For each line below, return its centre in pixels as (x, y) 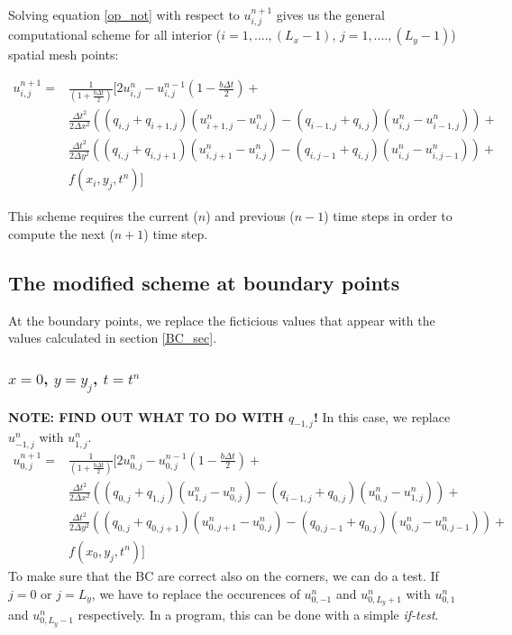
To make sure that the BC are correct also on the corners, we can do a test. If (224, 575)
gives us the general (330, 14)
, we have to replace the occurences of (196, 593)
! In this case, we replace (382, 416)
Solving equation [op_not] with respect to (124, 14)
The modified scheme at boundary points (204, 283)
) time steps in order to (388, 216)
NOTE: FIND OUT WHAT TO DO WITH (146, 416)
